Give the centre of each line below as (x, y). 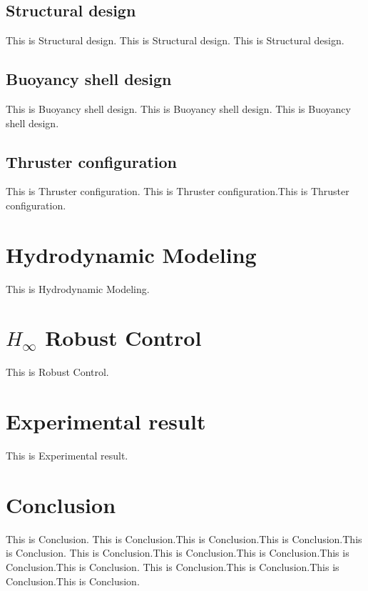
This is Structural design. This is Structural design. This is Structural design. (175, 40)
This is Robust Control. (57, 372)
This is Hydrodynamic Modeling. (78, 288)
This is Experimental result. (67, 456)
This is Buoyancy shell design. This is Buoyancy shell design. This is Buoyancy (178, 109)
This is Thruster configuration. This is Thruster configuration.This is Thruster (178, 191)
